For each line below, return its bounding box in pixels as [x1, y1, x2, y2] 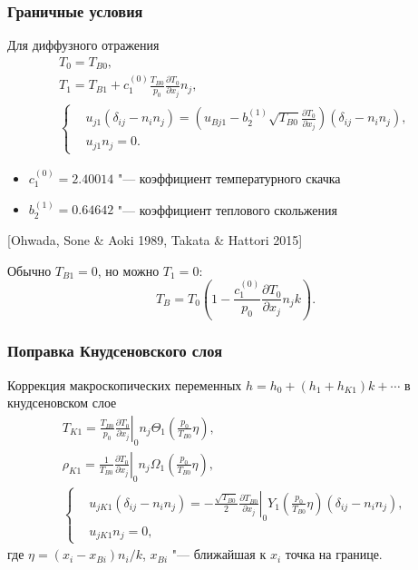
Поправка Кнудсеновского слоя [7, 339, 223, 362]
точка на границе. [285, 545, 383, 564]
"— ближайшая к [171, 545, 267, 564]
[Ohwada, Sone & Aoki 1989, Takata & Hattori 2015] [7, 230, 303, 249]
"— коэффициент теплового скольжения [117, 200, 337, 219]
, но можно [97, 260, 160, 280]
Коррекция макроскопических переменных [7, 375, 242, 394]
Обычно [7, 260, 52, 280]
